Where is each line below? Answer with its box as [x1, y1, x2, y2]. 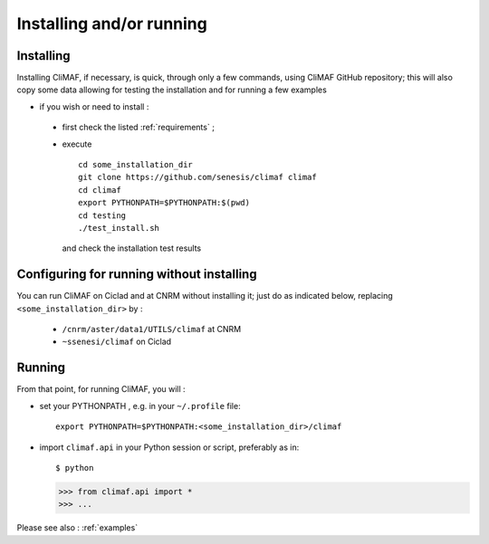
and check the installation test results [62, 243, 202, 253]
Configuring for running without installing [16, 267, 257, 282]
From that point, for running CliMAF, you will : [16, 384, 186, 395]
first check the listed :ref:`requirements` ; [62, 122, 215, 133]
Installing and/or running [16, 14, 207, 33]
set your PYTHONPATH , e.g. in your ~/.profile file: [39, 400, 241, 411]
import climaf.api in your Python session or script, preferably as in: [39, 442, 300, 453]
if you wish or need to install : [39, 100, 149, 112]
